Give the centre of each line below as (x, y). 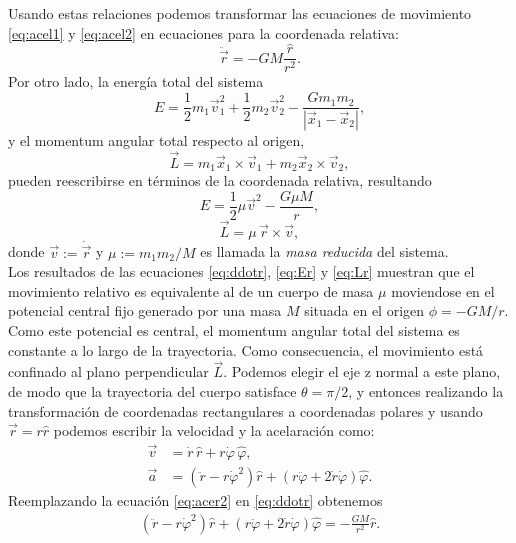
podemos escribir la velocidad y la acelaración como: (214, 430)
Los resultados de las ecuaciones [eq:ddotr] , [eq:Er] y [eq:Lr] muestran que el (241, 271)
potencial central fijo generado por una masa (145, 310)
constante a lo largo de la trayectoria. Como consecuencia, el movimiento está (246, 349)
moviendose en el (443, 290)
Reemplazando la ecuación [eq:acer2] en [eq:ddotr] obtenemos (195, 499)
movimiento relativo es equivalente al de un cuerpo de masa (191, 290)
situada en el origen (364, 310)
